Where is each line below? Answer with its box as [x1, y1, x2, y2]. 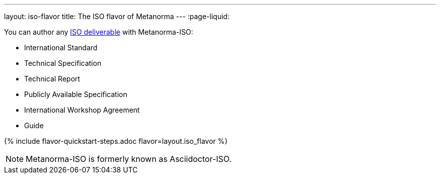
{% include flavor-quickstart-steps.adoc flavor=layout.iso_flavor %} [4, 137, 228, 145]
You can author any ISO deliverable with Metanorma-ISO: [4, 28, 193, 36]
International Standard [24, 43, 97, 52]
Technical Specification [24, 59, 101, 67]
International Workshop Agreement [24, 106, 140, 114]
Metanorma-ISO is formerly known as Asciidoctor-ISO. [26, 154, 232, 164]
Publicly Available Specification [24, 90, 128, 99]
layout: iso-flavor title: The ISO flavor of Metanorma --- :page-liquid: [4, 12, 230, 21]
